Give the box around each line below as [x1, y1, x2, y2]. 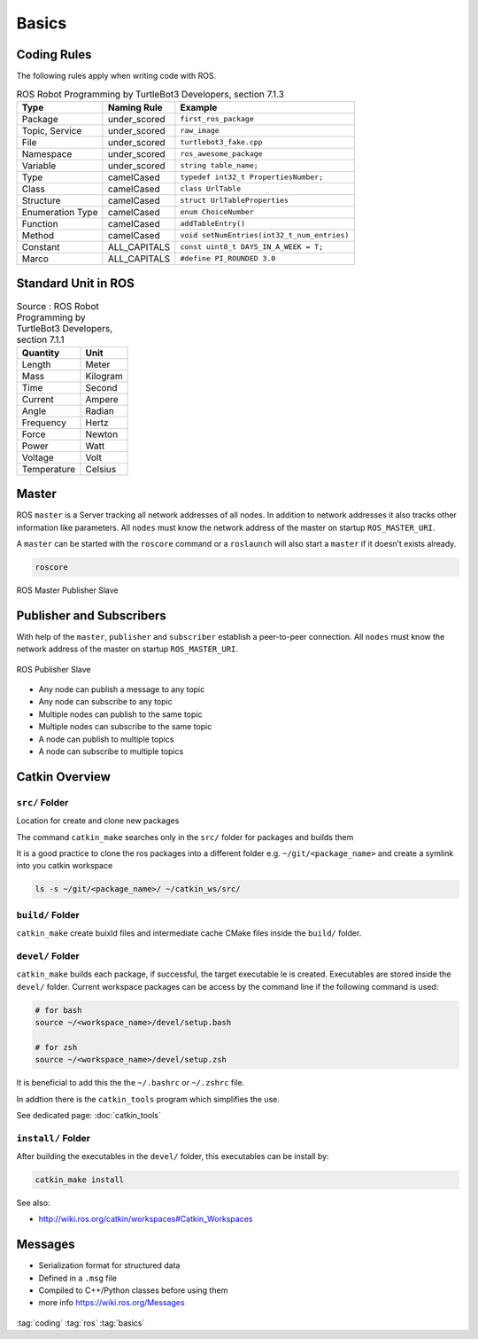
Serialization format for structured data [38, 1260, 181, 1271]
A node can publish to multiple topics [38, 734, 174, 744]
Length [21, 358, 52, 370]
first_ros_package [180, 114, 254, 124]
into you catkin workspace [16, 860, 113, 871]
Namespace [21, 147, 73, 160]
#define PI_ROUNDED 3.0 [180, 253, 276, 263]
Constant [21, 240, 60, 253]
